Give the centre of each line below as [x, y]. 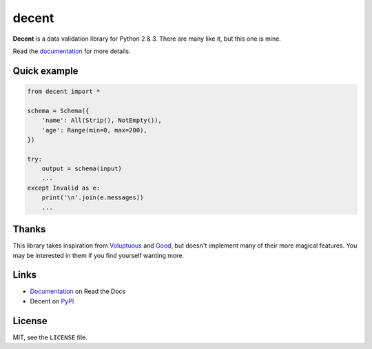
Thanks [29, 229]
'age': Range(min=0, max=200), [94, 130]
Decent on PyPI [52, 301]
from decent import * [64, 91]
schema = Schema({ [58, 111]
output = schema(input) [82, 169]
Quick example [45, 71]
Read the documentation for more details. [72, 51]
